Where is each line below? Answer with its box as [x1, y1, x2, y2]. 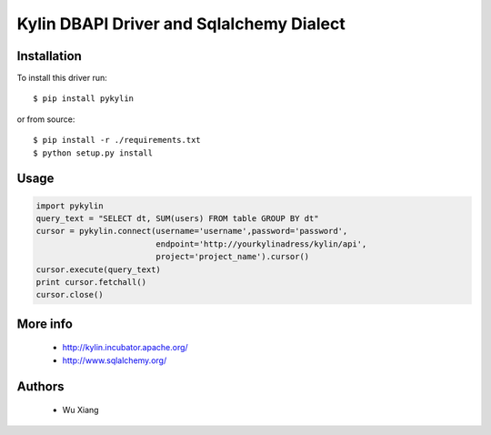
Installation [16, 48, 82, 64]
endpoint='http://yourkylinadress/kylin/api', [155, 238, 367, 249]
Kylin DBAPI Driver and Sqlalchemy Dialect [16, 14, 346, 34]
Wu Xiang [62, 405, 99, 416]
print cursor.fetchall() [35, 277, 147, 287]
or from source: [16, 114, 75, 125]
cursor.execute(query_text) [35, 264, 161, 275]
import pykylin [35, 200, 104, 211]
